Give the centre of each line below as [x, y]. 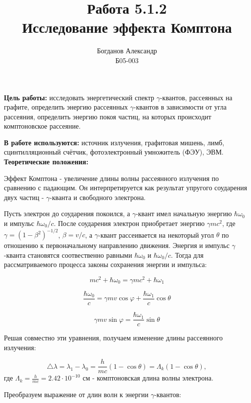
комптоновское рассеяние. [42, 126]
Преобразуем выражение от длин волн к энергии [76, 394]
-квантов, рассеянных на [196, 97]
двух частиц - [24, 197]
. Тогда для [187, 255]
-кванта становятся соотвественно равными [68, 255]
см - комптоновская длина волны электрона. [148, 378]
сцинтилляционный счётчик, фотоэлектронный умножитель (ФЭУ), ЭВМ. [114, 152]
